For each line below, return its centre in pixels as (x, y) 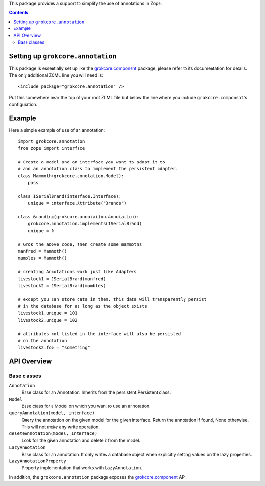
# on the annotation (42, 341)
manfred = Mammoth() (42, 251)
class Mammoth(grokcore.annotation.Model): (71, 176)
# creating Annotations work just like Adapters (77, 272)
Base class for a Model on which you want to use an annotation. (86, 406)
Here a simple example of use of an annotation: (57, 130)
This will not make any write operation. (61, 427)
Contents (19, 13)
